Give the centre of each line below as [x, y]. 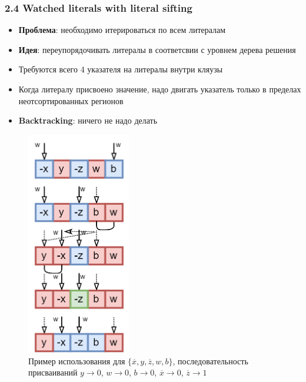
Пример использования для [77, 361]
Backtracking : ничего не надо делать [88, 120]
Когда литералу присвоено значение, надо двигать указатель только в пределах [160, 89]
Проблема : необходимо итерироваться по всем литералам [122, 30]
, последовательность [210, 361]
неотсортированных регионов [71, 100]
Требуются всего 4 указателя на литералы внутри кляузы [121, 69]
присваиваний [53, 372]
